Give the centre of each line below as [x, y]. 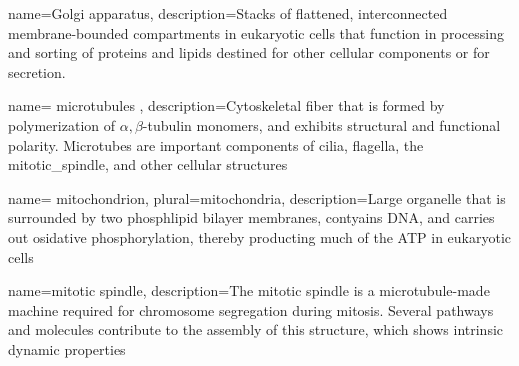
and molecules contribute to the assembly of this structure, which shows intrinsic [256, 329]
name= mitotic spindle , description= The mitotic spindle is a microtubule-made [249, 290]
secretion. [37, 71]
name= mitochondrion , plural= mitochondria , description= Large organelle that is [257, 197]
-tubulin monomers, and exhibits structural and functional [321, 124]
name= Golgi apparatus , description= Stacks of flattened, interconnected [228, 13]
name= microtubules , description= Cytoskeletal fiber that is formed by [226, 105]
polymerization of [62, 124]
